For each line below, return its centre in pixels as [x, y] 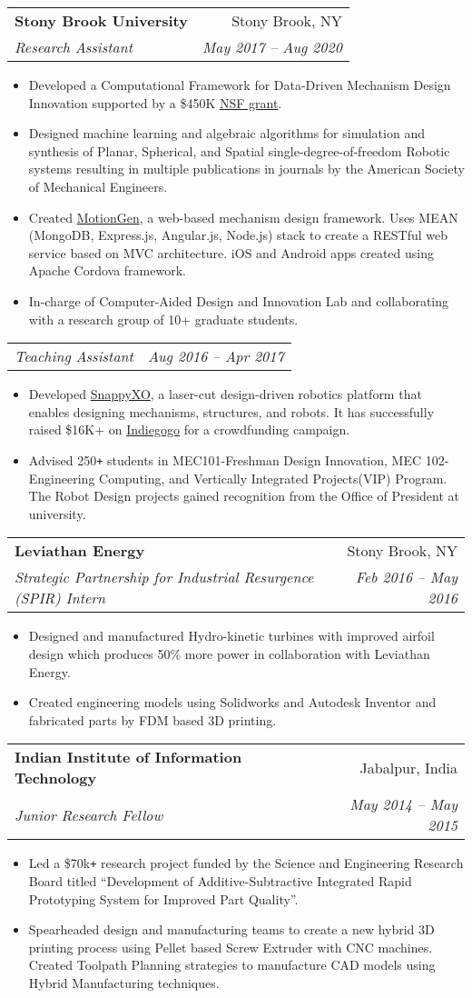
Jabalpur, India [408, 767]
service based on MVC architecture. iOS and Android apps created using [231, 252]
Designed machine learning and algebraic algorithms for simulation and [226, 133]
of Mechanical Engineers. [98, 186]
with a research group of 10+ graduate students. [163, 319]
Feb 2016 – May [406, 577]
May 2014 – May [403, 804]
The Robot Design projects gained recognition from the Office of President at [244, 496]
